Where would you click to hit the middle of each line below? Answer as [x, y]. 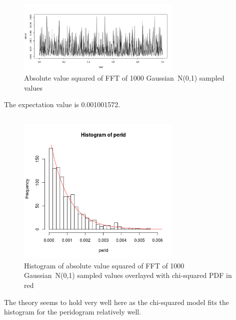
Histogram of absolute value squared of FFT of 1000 [104, 265]
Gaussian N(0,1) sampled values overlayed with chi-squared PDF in [128, 275]
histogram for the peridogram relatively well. [73, 312]
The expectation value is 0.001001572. [62, 104]
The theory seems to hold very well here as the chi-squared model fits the [117, 302]
